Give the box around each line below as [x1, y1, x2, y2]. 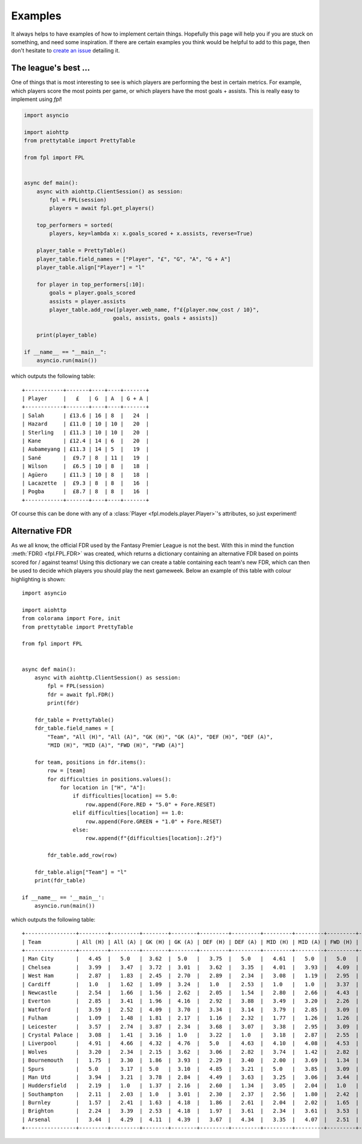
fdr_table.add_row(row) [47, 852, 118, 859]
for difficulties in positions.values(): [47, 775, 172, 783]
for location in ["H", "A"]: [60, 784, 146, 791]
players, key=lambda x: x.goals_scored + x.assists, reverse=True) [49, 230, 253, 237]
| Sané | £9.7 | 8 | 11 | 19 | [22, 454, 150, 461]
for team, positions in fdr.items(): [34, 758, 146, 766]
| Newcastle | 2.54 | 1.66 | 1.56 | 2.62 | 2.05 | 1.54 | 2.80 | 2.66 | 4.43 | [22, 989, 359, 996]
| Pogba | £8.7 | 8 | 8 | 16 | [22, 488, 150, 495]
